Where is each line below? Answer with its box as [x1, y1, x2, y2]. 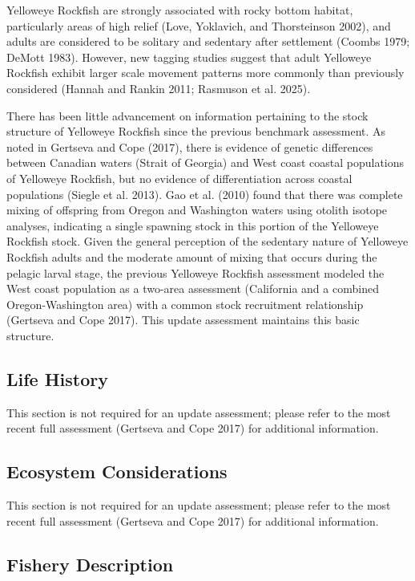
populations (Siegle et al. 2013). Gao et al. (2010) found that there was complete [6, 185, 403, 202]
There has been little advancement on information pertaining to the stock [6, 107, 369, 124]
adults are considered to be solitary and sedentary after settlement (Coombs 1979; [6, 33, 410, 50]
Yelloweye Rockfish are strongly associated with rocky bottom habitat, [6, 2, 353, 18]
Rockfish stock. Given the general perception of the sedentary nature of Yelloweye [6, 233, 409, 250]
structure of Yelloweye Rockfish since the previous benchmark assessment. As [6, 123, 386, 140]
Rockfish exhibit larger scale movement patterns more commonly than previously [6, 64, 405, 81]
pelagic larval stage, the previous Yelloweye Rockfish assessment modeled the [6, 264, 385, 281]
